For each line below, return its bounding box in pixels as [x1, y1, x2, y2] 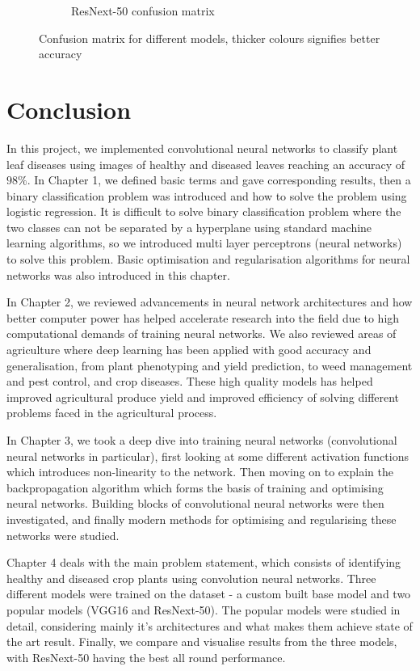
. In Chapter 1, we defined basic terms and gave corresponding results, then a [27, 171, 411, 188]
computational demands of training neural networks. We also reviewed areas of [6, 325, 397, 342]
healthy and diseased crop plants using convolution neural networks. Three [6, 569, 376, 586]
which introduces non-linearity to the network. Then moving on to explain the [6, 463, 393, 480]
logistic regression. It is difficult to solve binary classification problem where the [6, 203, 401, 220]
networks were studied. [6, 526, 120, 543]
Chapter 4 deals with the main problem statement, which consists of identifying [6, 554, 401, 571]
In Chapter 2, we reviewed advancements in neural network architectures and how [6, 293, 413, 310]
